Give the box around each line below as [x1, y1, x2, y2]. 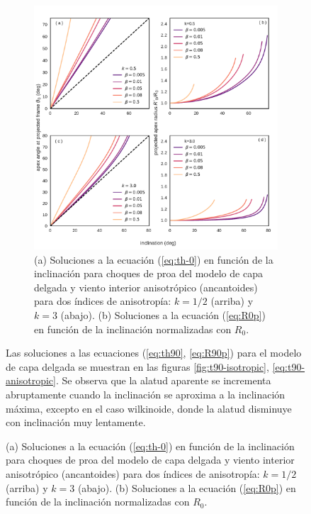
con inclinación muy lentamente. [6, 415, 146, 430]
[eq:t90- [272, 359, 305, 374]
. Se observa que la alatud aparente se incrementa [55, 373, 271, 388]
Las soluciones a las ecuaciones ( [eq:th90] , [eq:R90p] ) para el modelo [6, 345, 302, 360]
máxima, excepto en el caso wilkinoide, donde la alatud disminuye [6, 401, 292, 415]
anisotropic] [6, 373, 56, 388]
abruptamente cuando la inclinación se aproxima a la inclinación [6, 386, 285, 401]
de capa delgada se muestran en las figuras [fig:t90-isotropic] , [6, 359, 269, 374]
